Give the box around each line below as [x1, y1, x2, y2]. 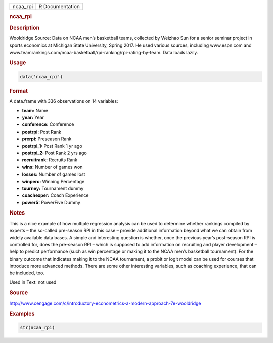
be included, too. [9, 270, 45, 276]
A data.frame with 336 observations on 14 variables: [9, 98, 118, 104]
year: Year [22, 114, 44, 120]
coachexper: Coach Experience [22, 192, 89, 198]
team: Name [22, 107, 48, 113]
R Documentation [38, 3, 80, 10]
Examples [9, 310, 35, 317]
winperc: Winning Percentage [22, 178, 85, 184]
